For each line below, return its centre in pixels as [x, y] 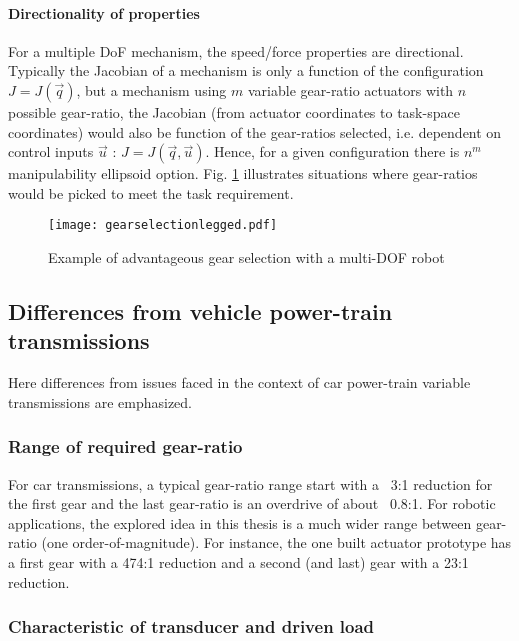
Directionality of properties [104, 12]
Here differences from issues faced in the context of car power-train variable [239, 382]
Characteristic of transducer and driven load [191, 626]
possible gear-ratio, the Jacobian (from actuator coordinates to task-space [234, 111]
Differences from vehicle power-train [200, 311]
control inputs [51, 151]
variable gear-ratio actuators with [350, 89]
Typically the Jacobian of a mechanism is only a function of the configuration [246, 70]
